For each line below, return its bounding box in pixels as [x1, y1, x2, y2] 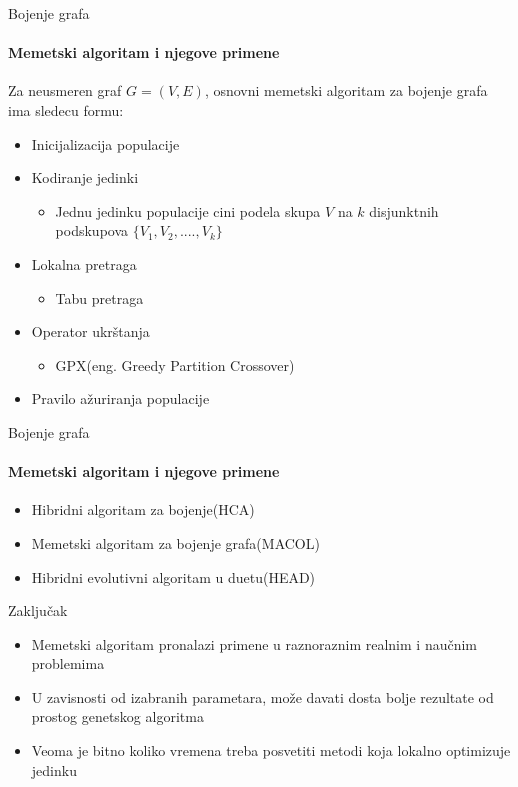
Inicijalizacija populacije [31, 133, 180, 154]
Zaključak [8, 600, 68, 621]
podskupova [55, 220, 129, 241]
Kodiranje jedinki [31, 167, 139, 188]
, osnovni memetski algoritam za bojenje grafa [204, 80, 488, 101]
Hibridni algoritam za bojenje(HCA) [31, 499, 255, 520]
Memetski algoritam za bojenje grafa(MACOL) [31, 532, 320, 553]
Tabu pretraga [55, 287, 144, 308]
